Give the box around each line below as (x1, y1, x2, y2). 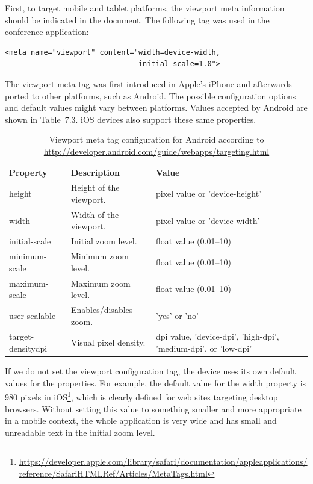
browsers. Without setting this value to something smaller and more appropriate (5, 402, 302, 415)
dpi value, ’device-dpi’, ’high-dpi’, (156, 330, 279, 343)
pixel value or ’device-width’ (156, 214, 260, 226)
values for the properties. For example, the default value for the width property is (5, 376, 306, 389)
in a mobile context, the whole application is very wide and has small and (5, 414, 277, 427)
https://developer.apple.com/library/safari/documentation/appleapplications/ (19, 455, 308, 468)
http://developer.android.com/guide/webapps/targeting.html (43, 144, 270, 157)
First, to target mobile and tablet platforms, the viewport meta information (5, 2, 285, 14)
